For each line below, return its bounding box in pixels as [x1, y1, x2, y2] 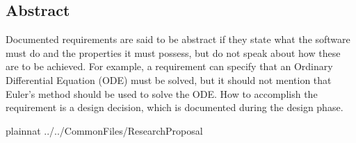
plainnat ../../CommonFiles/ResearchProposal [6, 123, 203, 137]
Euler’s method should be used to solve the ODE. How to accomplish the [6, 86, 318, 101]
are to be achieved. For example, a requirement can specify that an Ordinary [6, 59, 333, 74]
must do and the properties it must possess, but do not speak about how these [6, 45, 341, 60]
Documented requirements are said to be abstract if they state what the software [6, 32, 350, 47]
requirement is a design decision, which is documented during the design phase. [6, 100, 343, 115]
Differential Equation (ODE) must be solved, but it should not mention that [6, 72, 332, 87]
